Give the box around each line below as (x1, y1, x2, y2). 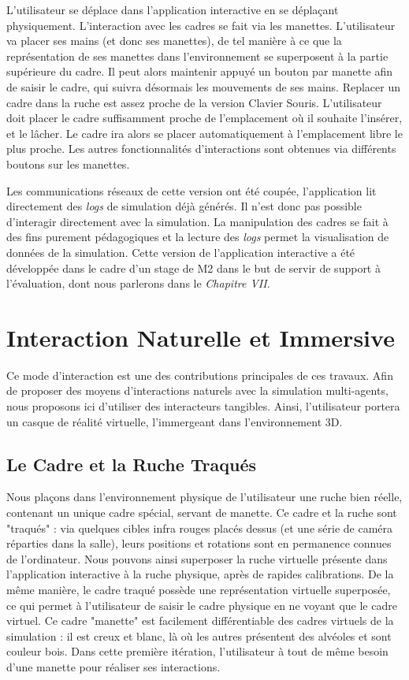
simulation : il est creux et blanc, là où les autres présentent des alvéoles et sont (6, 627, 392, 644)
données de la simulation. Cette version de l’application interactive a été (6, 243, 355, 260)
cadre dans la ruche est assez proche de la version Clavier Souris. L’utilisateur (6, 94, 382, 110)
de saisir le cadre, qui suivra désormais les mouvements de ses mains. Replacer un (6, 78, 401, 95)
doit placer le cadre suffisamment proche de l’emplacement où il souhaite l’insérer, (6, 110, 403, 126)
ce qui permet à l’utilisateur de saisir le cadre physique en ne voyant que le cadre (6, 596, 397, 613)
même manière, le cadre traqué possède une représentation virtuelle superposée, (6, 581, 391, 597)
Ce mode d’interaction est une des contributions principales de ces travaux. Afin (6, 366, 393, 383)
